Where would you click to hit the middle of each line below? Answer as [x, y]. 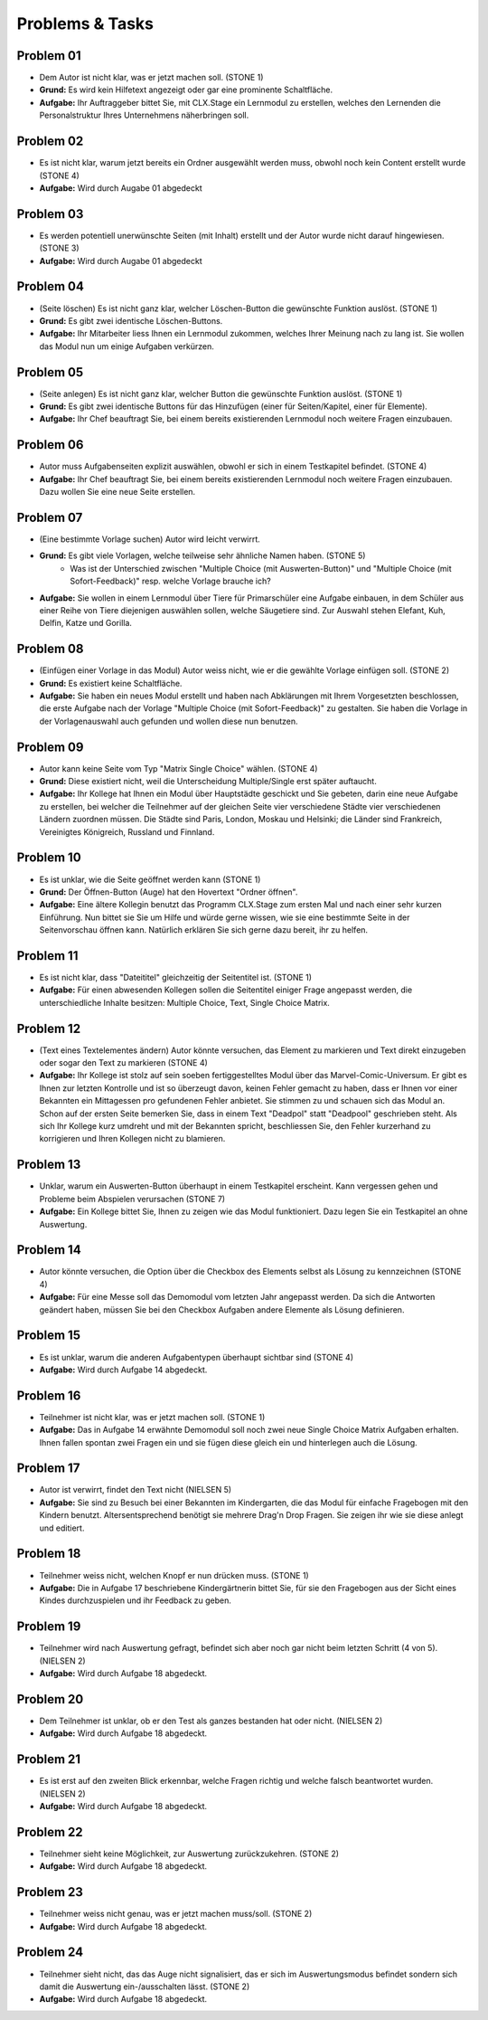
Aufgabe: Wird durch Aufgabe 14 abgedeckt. [123, 1370]
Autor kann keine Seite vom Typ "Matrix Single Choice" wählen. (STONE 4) [178, 768]
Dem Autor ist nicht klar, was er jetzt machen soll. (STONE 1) [151, 78]
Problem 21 [49, 1759]
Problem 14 [49, 1250]
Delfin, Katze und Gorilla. [86, 623]
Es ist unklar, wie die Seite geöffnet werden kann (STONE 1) [150, 879]
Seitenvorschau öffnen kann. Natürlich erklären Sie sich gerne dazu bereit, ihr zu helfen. [204, 930]
